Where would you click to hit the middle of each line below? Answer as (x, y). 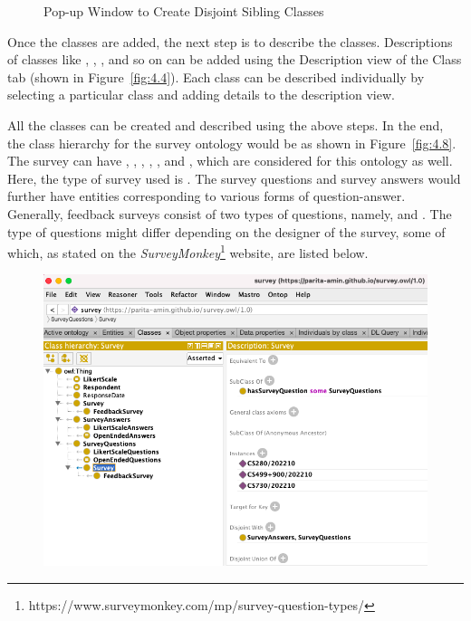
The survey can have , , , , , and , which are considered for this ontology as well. (230, 161)
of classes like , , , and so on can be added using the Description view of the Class (235, 59)
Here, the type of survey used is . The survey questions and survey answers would (234, 178)
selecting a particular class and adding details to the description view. (201, 95)
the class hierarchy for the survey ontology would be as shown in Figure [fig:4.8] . (232, 143)
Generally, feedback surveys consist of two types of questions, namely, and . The (230, 213)
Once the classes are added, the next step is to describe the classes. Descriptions (230, 41)
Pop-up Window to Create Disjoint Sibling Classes (184, 11)
